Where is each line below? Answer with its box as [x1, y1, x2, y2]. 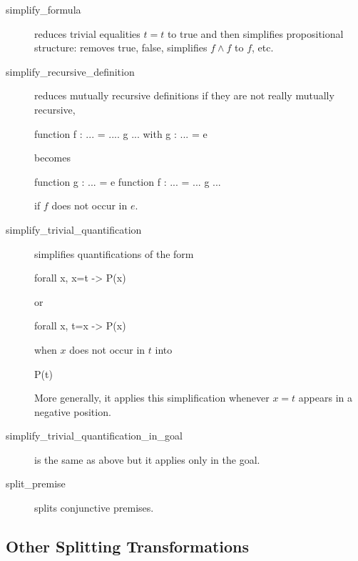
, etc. [252, 40, 274, 55]
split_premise [6, 476, 66, 491]
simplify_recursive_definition [6, 64, 135, 79]
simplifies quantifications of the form [34, 246, 194, 261]
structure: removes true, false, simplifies [34, 40, 208, 55]
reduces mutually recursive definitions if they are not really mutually [34, 88, 334, 103]
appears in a [298, 390, 352, 405]
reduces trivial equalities [34, 26, 140, 41]
